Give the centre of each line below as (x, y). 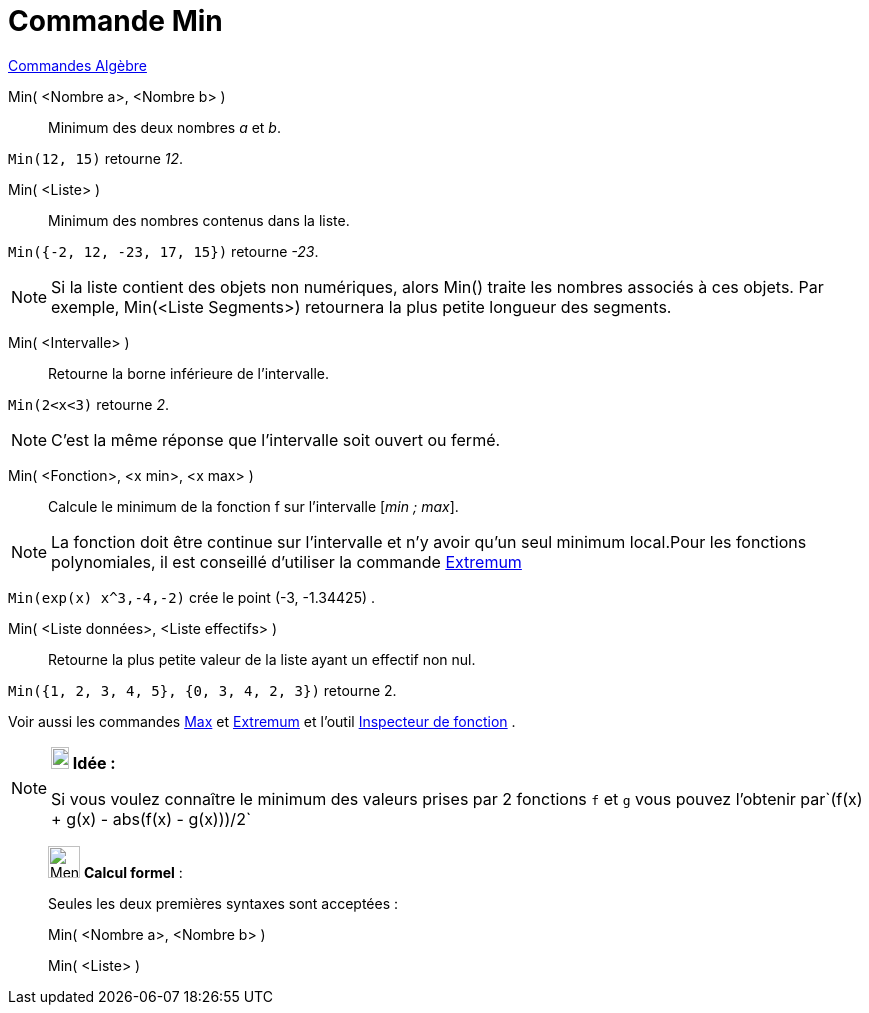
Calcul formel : (133, 872)
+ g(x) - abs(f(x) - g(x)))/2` (151, 818)
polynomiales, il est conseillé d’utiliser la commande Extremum (286, 561)
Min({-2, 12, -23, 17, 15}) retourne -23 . (163, 251)
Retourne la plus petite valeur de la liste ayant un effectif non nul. (262, 659)
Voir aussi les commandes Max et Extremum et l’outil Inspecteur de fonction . (262, 721)
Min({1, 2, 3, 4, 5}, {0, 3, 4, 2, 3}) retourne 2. (202, 690)
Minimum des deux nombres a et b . (164, 127)
